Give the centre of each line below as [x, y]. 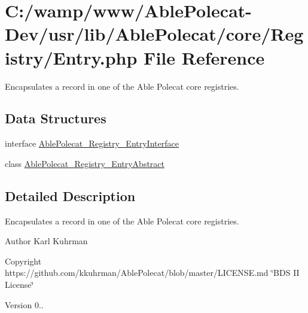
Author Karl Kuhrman [46, 241]
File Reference [204, 57]
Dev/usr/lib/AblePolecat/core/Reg [154, 34]
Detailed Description [70, 195]
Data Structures [56, 118]
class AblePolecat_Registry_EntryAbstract [85, 163]
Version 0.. [24, 304]
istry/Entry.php [71, 57]
